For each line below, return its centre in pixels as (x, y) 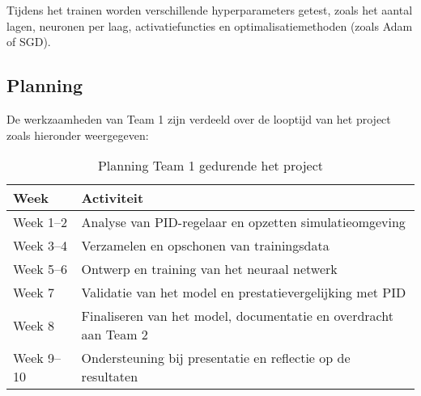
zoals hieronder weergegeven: (78, 135)
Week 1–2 (40, 222)
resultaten (110, 377)
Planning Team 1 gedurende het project (210, 166)
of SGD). (29, 42)
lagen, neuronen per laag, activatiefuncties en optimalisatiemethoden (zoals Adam (210, 25)
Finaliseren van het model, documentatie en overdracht (237, 316)
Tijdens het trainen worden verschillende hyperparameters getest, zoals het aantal (210, 10)
